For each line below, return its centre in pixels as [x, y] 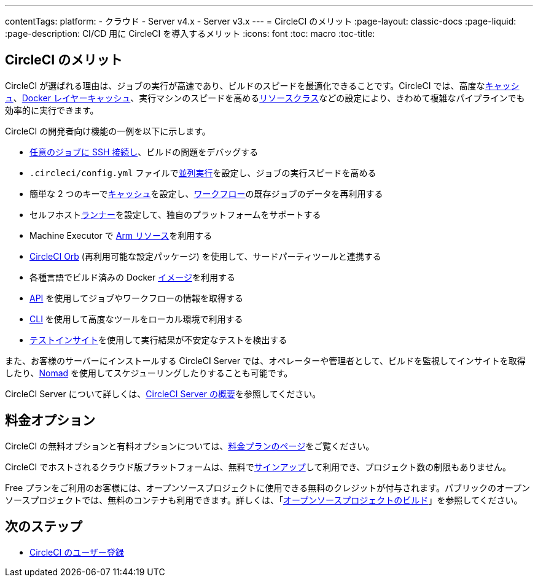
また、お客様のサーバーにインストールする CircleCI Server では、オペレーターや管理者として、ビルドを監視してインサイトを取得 [265, 360]
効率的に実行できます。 [52, 110]
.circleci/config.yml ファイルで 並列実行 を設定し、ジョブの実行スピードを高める [203, 173]
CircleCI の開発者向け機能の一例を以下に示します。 [108, 131]
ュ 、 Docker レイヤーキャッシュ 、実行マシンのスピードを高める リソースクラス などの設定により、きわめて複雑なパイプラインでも [265, 98]
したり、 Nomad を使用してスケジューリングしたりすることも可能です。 [149, 373]
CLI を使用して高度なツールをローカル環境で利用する [136, 319]
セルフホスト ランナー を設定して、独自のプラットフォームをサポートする [175, 214]
